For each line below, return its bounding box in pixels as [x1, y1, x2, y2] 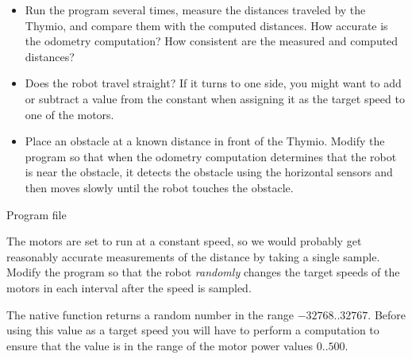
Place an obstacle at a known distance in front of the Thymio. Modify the [25, 133, 385, 149]
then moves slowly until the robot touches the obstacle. [25, 179, 294, 195]
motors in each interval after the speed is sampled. [6, 279, 252, 295]
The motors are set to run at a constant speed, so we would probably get [6, 233, 362, 249]
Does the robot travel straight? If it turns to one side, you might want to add [25, 75, 402, 91]
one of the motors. [25, 106, 114, 122]
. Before [368, 306, 406, 322]
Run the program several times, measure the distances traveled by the [25, 2, 366, 17]
